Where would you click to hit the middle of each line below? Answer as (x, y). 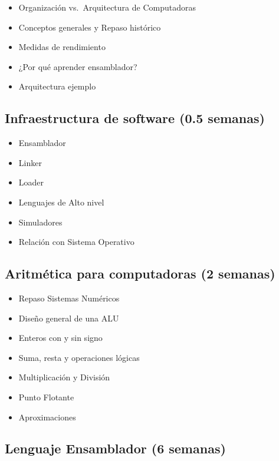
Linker (30, 162)
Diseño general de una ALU (69, 318)
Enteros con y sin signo (60, 338)
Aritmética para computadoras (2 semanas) (140, 273)
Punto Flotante (46, 397)
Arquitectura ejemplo (57, 86)
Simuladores (40, 222)
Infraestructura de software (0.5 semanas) (135, 118)
